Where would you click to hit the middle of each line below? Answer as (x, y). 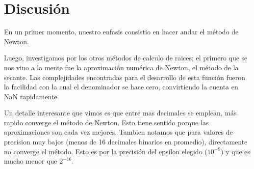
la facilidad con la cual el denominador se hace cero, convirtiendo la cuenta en (121, 87)
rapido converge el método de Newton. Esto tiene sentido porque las (106, 122)
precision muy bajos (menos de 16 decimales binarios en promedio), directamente (126, 142)
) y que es (236, 151)
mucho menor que (31, 161)
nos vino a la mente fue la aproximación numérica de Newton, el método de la (121, 67)
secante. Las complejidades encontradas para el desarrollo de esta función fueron (125, 77)
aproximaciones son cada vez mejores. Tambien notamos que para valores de (118, 132)
